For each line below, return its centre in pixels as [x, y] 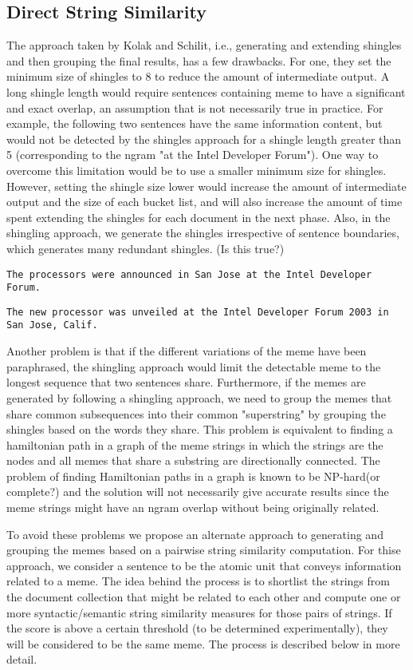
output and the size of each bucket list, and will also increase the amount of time [205, 202]
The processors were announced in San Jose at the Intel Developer [189, 274]
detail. [22, 659]
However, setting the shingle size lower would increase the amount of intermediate [206, 186]
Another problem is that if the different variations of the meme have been [187, 351]
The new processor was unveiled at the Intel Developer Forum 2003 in [198, 312]
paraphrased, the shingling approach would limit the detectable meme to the [194, 366]
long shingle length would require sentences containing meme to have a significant [206, 91]
